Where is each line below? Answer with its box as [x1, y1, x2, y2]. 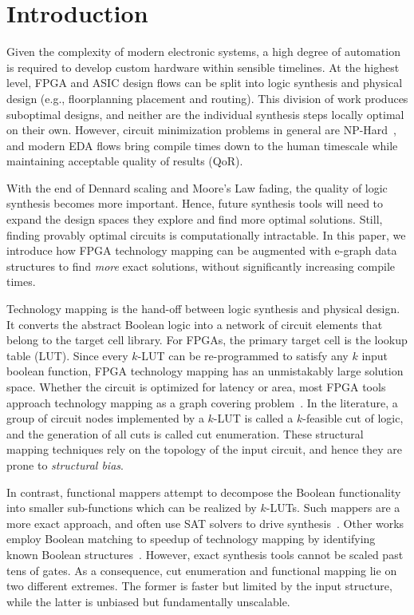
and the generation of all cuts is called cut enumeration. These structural [6, 425, 364, 442]
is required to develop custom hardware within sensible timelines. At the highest [6, 58, 400, 75]
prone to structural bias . [6, 456, 124, 473]
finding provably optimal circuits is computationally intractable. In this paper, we [6, 226, 406, 243]
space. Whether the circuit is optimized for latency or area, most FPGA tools [6, 379, 386, 395]
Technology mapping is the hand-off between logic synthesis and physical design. [6, 300, 400, 317]
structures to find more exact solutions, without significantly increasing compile [6, 257, 396, 274]
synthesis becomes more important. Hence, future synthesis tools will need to [6, 195, 384, 212]
